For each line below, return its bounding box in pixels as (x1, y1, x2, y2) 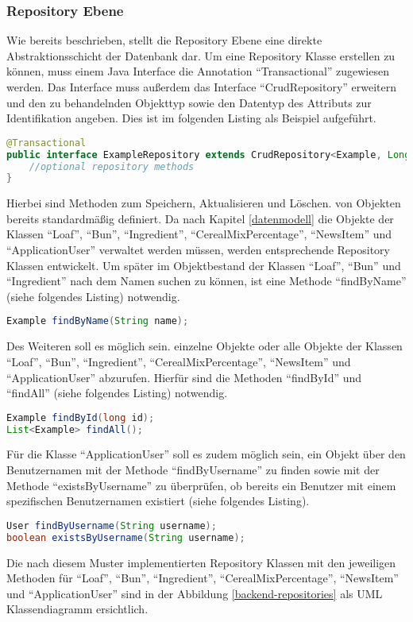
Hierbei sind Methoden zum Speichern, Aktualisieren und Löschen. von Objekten (6, 195, 401, 211)
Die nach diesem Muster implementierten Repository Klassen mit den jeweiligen (6, 554, 396, 570)
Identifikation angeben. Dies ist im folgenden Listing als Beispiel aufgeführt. (6, 110, 376, 126)
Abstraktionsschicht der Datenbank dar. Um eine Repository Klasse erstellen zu (6, 47, 396, 64)
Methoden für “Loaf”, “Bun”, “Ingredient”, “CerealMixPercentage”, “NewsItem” (6, 570, 399, 586)
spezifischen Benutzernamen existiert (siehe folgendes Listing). (6, 493, 310, 509)
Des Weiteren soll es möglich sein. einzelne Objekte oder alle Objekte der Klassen (6, 338, 403, 354)
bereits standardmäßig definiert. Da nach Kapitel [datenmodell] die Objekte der (6, 210, 394, 226)
